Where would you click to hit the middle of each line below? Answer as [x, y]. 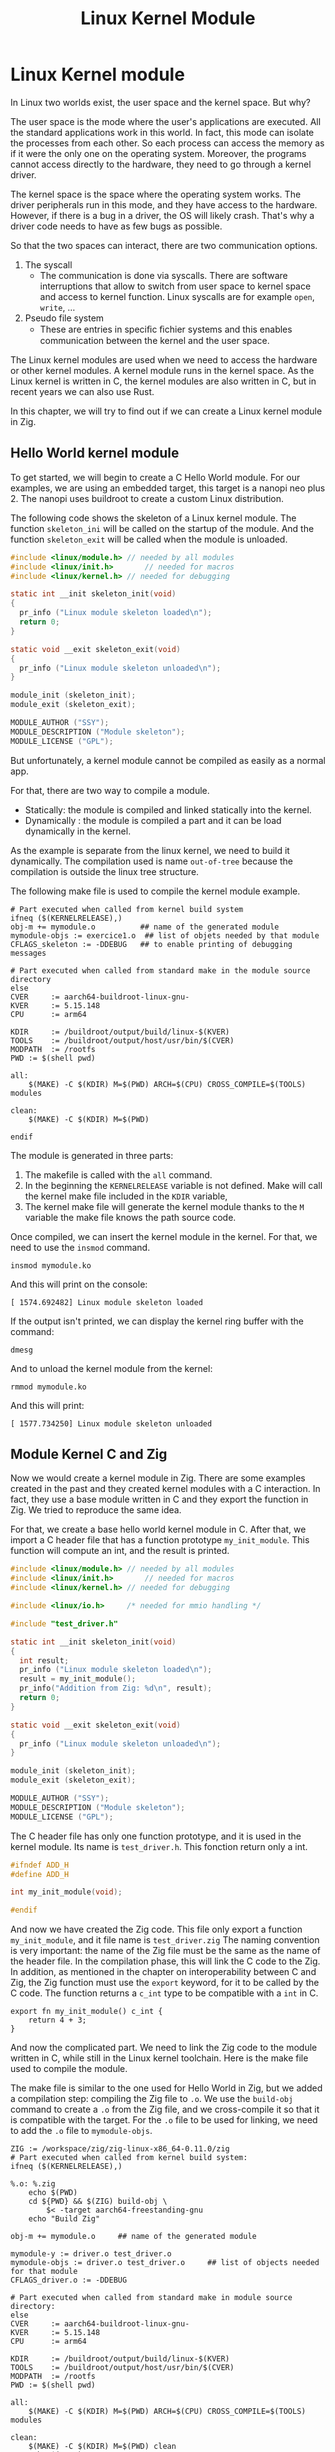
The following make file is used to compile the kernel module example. [155, 891]
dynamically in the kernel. [78, 831]
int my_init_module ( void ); [66, 1892]
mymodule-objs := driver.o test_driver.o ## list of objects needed [165, 2263]
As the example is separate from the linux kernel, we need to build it [150, 850]
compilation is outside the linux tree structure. [105, 871]
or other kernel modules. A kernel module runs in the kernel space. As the [162, 370]
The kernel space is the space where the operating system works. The [156, 194]
